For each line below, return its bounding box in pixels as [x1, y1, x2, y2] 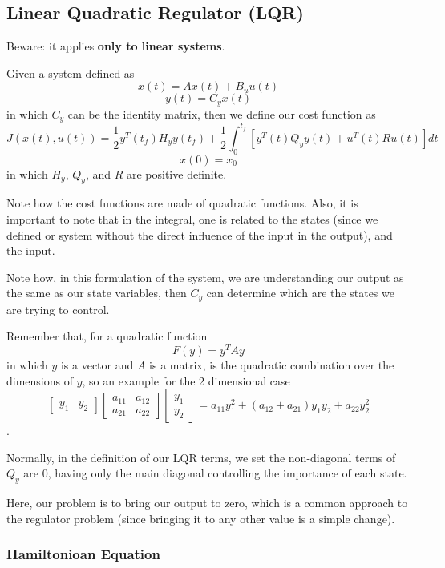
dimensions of [6, 372, 73, 389]
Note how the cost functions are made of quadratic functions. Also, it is [6, 195, 358, 211]
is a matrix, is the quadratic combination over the [149, 357, 394, 373]
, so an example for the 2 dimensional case [82, 372, 290, 389]
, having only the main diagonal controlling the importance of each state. [47, 465, 407, 481]
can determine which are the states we [206, 284, 394, 301]
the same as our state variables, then [6, 284, 187, 301]
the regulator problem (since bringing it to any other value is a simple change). [6, 510, 395, 526]
